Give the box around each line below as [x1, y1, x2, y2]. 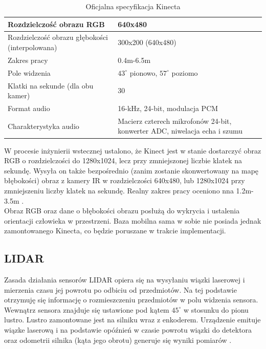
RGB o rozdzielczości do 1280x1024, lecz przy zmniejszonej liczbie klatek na [4, 155, 242, 166]
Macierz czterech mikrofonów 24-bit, [118, 115, 232, 126]
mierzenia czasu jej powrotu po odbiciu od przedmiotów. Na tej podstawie [4, 284, 237, 295]
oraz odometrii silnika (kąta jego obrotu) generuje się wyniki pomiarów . [4, 334, 232, 345]
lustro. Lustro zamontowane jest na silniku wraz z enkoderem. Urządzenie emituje [4, 314, 261, 325]
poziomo [171, 67, 198, 78]
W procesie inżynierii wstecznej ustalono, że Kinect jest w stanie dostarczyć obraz [4, 145, 261, 156]
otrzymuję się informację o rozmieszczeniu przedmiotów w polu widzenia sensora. [4, 294, 258, 305]
